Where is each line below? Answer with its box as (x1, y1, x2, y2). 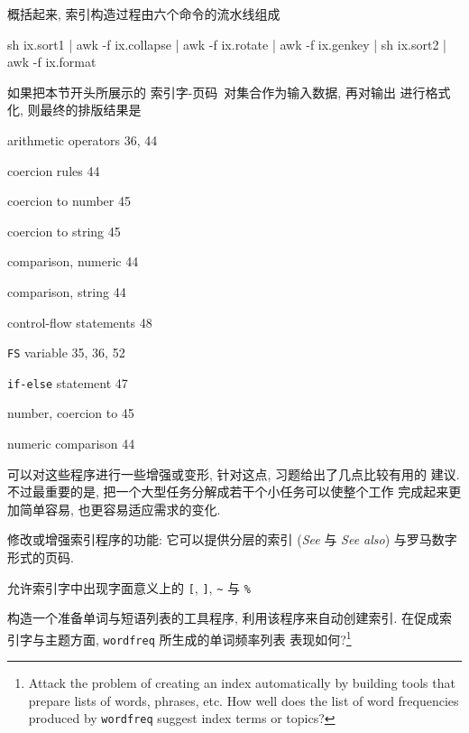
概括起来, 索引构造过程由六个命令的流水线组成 (7, 5, 280, 23)
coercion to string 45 (7, 221, 121, 240)
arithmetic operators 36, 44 (7, 130, 158, 149)
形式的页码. (7, 548, 74, 566)
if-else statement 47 (7, 373, 128, 392)
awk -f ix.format (7, 52, 97, 71)
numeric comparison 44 (7, 434, 135, 453)
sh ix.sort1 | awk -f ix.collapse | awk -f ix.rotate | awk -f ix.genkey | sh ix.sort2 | (7, 34, 446, 53)
